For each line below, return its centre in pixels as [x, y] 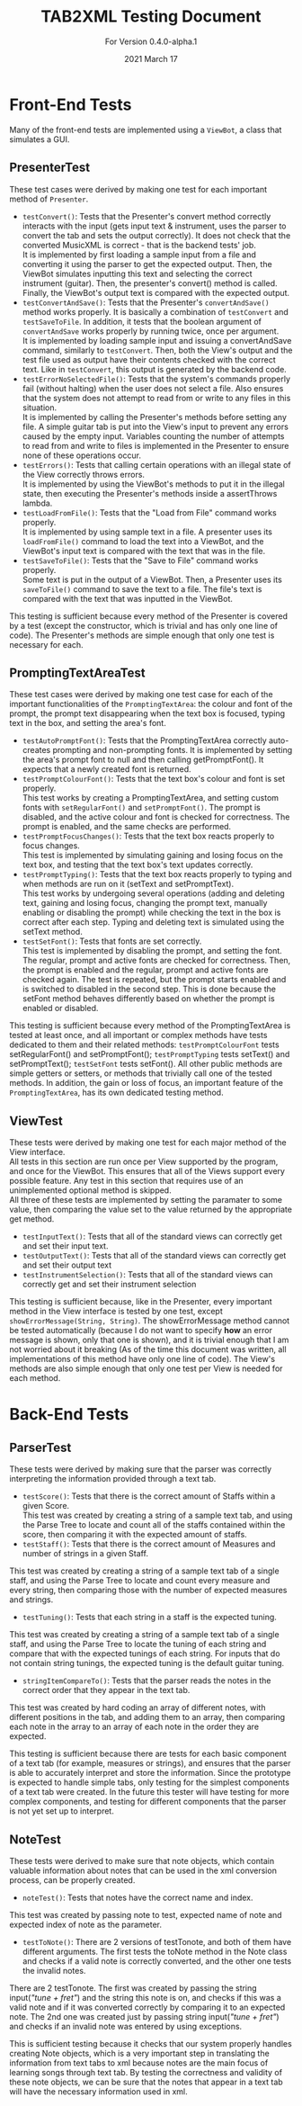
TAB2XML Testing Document [151, 17]
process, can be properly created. [72, 1880]
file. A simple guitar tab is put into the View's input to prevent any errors [155, 426]
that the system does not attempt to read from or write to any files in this [156, 398]
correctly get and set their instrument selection [109, 1285]
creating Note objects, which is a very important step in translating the [139, 2053]
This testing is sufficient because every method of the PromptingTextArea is [150, 1026]
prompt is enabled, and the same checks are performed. [127, 827]
